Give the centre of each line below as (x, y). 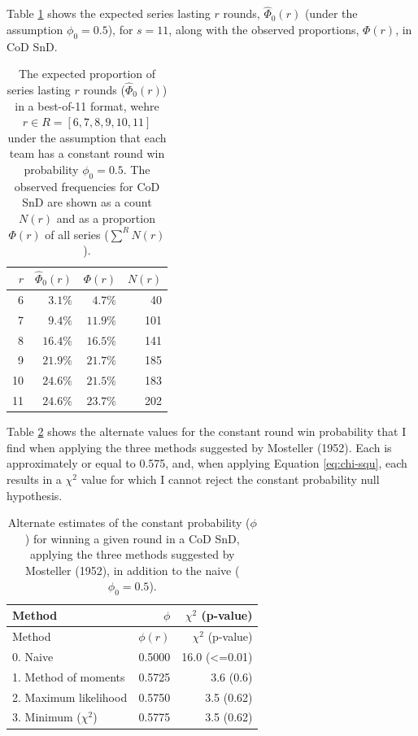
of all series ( (77, 234)
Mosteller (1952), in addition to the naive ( (133, 570)
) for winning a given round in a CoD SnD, (132, 538)
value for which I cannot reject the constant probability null (230, 479)
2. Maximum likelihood (70, 697)
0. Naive (33, 656)
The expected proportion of (87, 74)
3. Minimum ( (47, 717)
